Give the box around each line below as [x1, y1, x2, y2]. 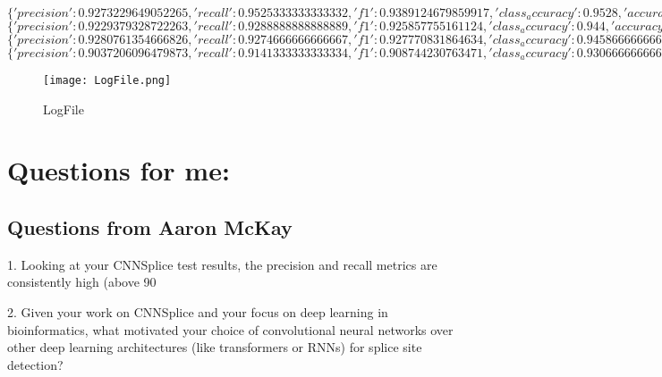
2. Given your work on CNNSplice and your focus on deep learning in [7, 303, 388, 322]
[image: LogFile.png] [43, 74, 172, 87]
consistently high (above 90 [7, 272, 157, 291]
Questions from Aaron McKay [7, 214, 293, 241]
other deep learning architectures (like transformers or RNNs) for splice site [7, 338, 422, 356]
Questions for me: [7, 152, 230, 188]
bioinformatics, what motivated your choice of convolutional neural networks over [7, 320, 454, 339]
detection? [7, 355, 64, 373]
